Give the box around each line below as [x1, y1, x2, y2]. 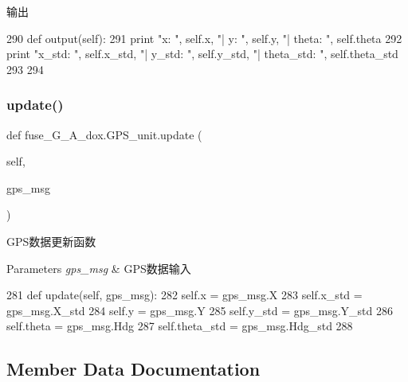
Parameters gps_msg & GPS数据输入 [6, 259, 191, 276]
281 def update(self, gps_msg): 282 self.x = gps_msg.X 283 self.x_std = [6, 286, 363, 303]
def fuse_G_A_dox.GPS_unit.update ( [6, 126, 202, 142]
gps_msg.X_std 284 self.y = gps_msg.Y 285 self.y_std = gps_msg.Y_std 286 [6, 302, 393, 318]
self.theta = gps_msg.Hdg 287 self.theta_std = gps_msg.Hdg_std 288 [6, 318, 353, 334]
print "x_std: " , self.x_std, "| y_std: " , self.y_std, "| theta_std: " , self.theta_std [6, 45, 398, 62]
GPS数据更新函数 [6, 232, 96, 249]
